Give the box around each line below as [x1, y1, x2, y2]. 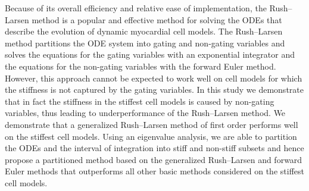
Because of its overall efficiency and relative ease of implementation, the [5, 2, 267, 14]
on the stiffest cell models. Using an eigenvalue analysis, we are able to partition [5, 130, 297, 142]
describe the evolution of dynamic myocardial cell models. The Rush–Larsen [5, 25, 283, 37]
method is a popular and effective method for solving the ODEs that [32, 13, 282, 26]
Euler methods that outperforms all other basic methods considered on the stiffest [5, 165, 304, 177]
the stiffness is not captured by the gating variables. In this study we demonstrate [5, 83, 304, 96]
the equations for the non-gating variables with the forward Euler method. [5, 60, 276, 72]
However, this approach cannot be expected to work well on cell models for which [5, 71, 302, 84]
